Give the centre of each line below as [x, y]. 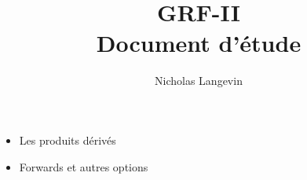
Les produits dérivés [68, 140]
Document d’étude [199, 43]
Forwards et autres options [84, 166]
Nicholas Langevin [199, 81]
